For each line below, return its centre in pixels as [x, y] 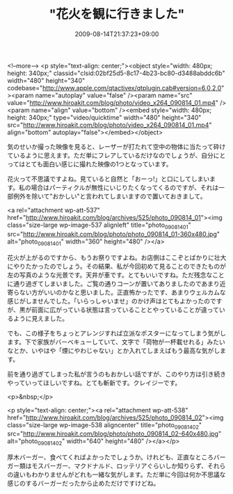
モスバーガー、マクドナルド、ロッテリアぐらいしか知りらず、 [119, 466]
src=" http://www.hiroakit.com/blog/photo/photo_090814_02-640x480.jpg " [114, 434]
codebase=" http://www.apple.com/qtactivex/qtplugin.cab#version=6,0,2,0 [114, 88]
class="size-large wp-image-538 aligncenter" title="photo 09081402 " [105, 425]
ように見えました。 [40, 318]
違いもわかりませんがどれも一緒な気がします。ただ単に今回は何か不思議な [119, 475]
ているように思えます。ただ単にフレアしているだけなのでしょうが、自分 [110, 155]
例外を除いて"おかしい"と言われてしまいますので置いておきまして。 [110, 196]
